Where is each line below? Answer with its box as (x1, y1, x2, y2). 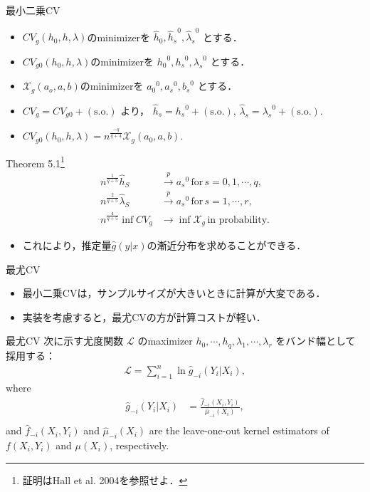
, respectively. (110, 438, 169, 453)
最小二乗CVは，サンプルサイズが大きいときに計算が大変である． (22, 286, 326, 300)
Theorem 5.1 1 (6, 153, 65, 170)
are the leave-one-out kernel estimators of (149, 423, 329, 438)
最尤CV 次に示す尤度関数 (6, 333, 124, 348)
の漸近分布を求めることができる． (147, 238, 307, 253)
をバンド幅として (275, 333, 356, 348)
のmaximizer (137, 333, 193, 348)
